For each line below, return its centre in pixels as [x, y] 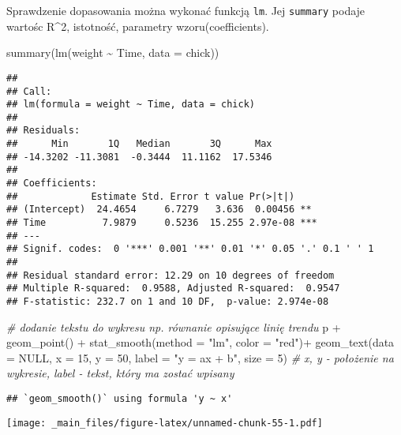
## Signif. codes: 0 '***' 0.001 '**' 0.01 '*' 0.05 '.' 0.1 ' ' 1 [190, 249]
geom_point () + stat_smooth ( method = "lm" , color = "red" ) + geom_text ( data [200, 342]
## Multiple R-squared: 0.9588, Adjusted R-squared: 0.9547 [173, 289]
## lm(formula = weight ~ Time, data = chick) [131, 105]
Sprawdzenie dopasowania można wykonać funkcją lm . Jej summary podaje [186, 10]
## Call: [29, 91]
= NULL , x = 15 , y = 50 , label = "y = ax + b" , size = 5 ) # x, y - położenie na [200, 357]
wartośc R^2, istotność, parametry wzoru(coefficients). [138, 26]
